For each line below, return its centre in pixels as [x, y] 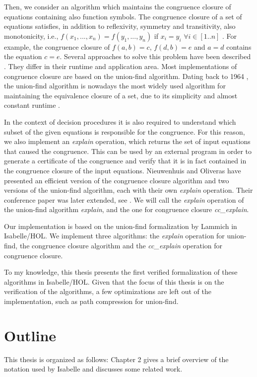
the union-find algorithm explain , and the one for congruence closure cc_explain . [127, 209]
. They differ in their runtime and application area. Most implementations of [121, 66]
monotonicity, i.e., [31, 36]
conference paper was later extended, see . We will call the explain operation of [124, 199]
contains [239, 46]
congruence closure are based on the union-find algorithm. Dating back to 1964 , [126, 76]
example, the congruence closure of [57, 46]
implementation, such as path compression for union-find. [91, 301]
